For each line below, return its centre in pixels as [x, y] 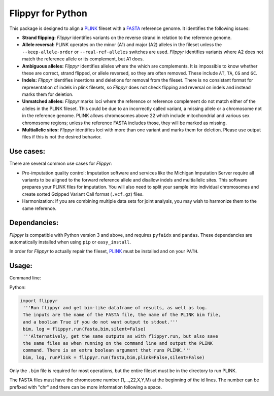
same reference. [39, 208]
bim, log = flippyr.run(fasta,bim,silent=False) [84, 329]
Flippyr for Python [48, 13]
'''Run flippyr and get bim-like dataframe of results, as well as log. [115, 308]
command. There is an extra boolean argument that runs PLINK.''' [107, 350]
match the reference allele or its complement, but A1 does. [83, 59]
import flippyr [39, 301]
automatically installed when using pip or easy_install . [70, 242]
